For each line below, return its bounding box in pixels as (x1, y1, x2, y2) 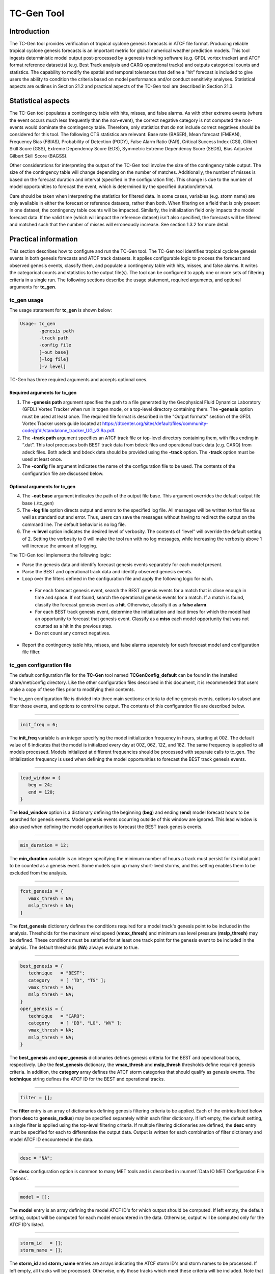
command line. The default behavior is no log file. (22, 521, 126, 527)
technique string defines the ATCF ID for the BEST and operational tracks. (9, 1076, 165, 1082)
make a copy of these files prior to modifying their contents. (9, 686, 135, 693)
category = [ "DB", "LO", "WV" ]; (28, 1020, 122, 1026)
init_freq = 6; (20, 722, 58, 727)
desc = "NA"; (20, 1155, 53, 1161)
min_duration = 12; (20, 842, 69, 848)
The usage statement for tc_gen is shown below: (9, 307, 112, 313)
